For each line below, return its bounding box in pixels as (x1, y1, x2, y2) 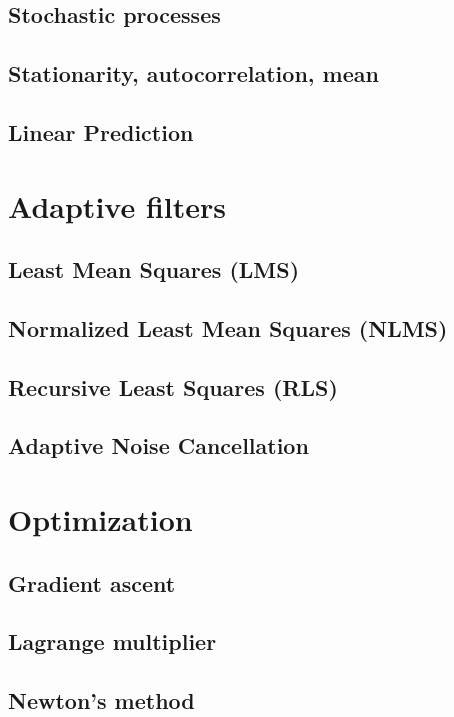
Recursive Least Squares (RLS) (8, 371, 338, 402)
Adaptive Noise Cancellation (8, 430, 309, 461)
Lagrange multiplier (8, 626, 217, 657)
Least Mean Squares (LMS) (8, 254, 300, 285)
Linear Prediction (8, 116, 194, 147)
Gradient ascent (8, 567, 176, 598)
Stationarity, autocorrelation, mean (8, 58, 379, 89)
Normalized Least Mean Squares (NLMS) (8, 312, 448, 343)
